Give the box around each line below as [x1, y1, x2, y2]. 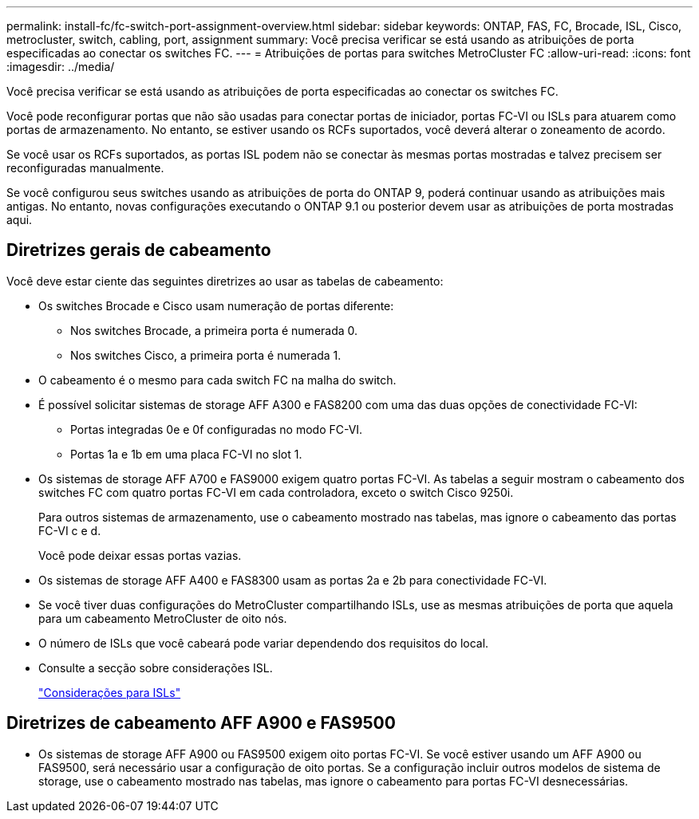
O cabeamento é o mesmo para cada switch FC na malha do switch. [38, 372, 397, 387]
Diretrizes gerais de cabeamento [6, 240, 271, 261]
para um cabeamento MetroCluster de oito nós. [38, 611, 287, 625]
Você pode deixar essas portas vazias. [38, 548, 242, 562]
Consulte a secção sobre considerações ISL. [38, 660, 273, 675]
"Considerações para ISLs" [38, 685, 181, 699]
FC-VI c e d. [38, 523, 101, 537]
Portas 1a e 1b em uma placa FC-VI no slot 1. [70, 447, 302, 461]
